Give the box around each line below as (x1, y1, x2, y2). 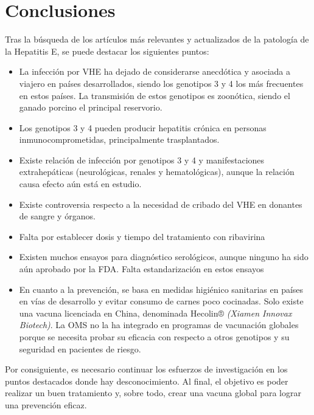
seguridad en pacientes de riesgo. (19, 342, 141, 355)
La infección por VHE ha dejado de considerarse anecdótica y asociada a (19, 65, 291, 78)
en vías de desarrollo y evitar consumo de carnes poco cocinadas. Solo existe (19, 295, 304, 307)
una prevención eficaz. (5, 398, 87, 411)
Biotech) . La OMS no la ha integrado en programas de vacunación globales (19, 318, 299, 331)
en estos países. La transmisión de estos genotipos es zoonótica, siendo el (19, 89, 290, 101)
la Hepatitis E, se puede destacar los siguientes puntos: (5, 44, 209, 57)
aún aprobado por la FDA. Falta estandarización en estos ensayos (19, 262, 264, 275)
